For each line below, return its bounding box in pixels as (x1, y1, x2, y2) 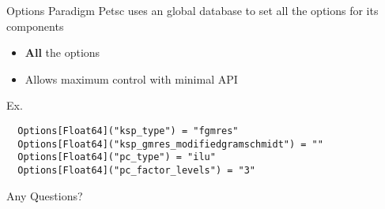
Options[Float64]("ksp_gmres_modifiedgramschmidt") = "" (17, 138, 323, 150)
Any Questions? (6, 187, 83, 203)
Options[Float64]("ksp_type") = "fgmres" (17, 125, 239, 136)
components (6, 17, 64, 34)
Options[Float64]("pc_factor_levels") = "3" (17, 164, 255, 176)
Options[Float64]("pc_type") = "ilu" (17, 151, 216, 163)
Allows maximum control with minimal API (25, 70, 238, 87)
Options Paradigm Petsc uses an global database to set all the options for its (6, 2, 379, 18)
